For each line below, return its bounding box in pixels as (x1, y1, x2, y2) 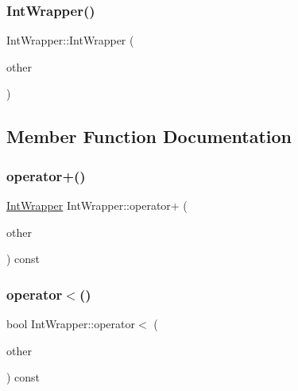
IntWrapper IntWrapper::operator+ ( (6, 197, 188, 213)
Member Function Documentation (6, 124, 292, 149)
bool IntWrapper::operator (6, 316, 135, 331)
